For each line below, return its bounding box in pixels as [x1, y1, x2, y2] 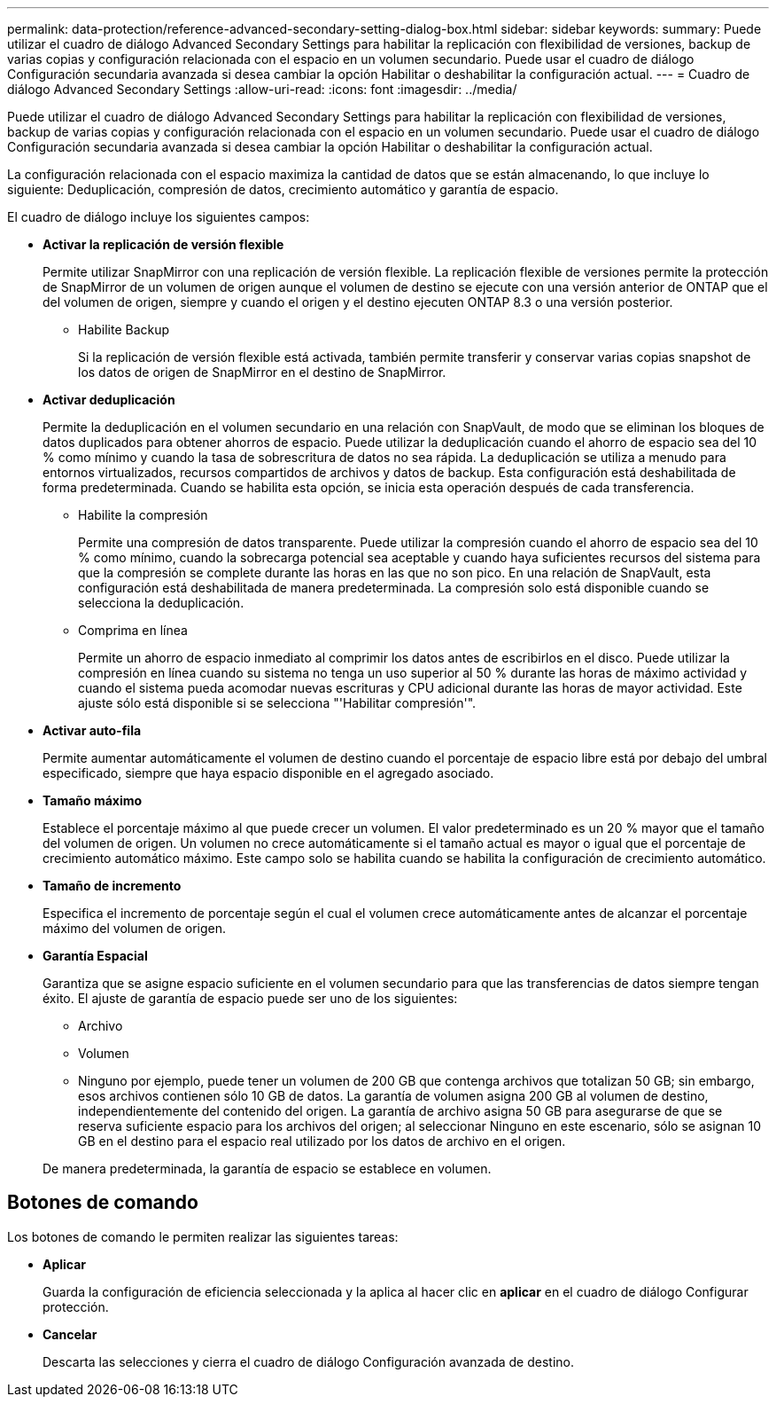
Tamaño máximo [43, 793, 143, 808]
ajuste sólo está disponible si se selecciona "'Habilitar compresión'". [78, 695, 477, 710]
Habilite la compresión [78, 507, 208, 522]
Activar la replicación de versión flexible [43, 237, 284, 252]
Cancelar [43, 1326, 97, 1342]
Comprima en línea [78, 623, 188, 638]
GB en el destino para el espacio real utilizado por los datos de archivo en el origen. [78, 1133, 566, 1149]
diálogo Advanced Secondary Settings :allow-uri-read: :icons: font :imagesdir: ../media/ [7, 82, 517, 97]
